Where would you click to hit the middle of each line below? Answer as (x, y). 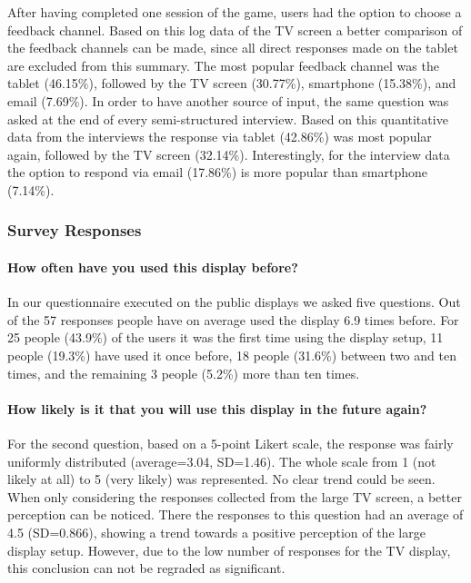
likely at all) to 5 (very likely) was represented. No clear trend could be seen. (221, 479)
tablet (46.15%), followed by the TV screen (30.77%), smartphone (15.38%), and (232, 83)
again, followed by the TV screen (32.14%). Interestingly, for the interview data (229, 154)
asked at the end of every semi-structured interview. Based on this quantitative (228, 119)
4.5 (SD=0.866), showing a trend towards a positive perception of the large (216, 532)
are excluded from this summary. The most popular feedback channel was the (223, 65)
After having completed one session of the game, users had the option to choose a (235, 12)
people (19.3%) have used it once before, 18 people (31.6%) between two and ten (232, 355)
